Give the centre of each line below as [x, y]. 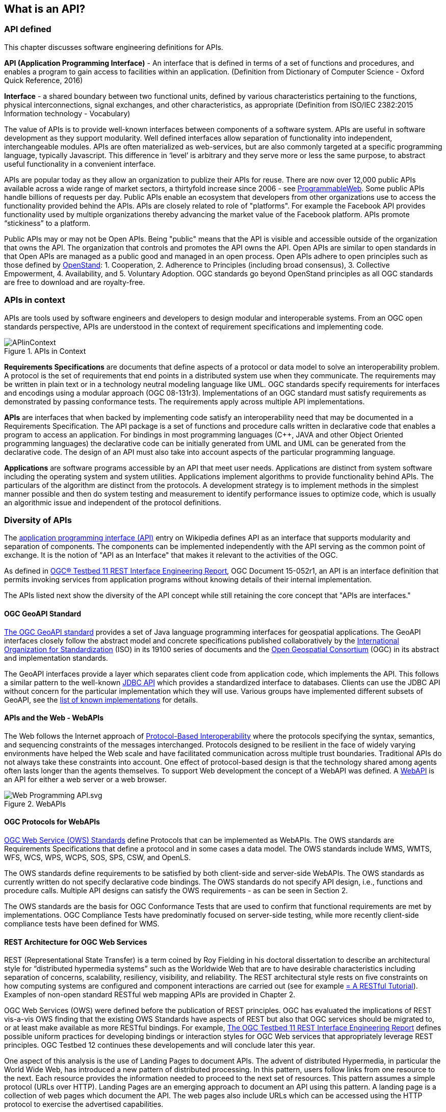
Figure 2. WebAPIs [35, 804]
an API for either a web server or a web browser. [85, 779]
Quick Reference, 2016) [44, 80]
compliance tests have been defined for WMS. [82, 923]
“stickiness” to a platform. [47, 223]
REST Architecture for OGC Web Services [76, 942]
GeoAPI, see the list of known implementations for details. [101, 700]
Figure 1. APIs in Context [45, 351]
